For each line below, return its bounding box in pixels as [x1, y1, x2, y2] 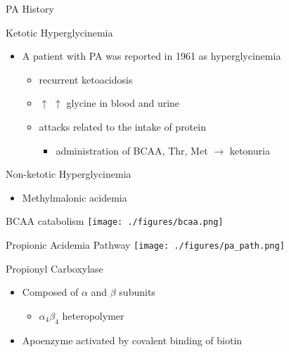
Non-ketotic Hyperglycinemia [6, 167, 131, 181]
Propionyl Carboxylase [6, 261, 103, 275]
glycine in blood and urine [66, 96, 180, 110]
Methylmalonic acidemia [22, 190, 127, 204]
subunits [119, 285, 155, 299]
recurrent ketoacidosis [39, 72, 133, 86]
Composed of [22, 285, 79, 299]
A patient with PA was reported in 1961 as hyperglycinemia [22, 48, 281, 63]
